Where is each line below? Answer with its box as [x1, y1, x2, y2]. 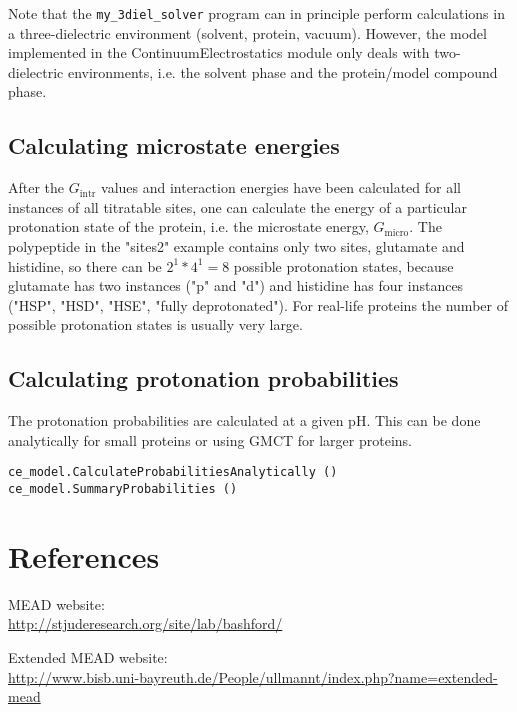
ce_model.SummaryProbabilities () [8, 482, 238, 497]
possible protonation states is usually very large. [8, 314, 303, 335]
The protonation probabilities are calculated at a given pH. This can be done [8, 410, 481, 431]
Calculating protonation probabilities [8, 363, 399, 394]
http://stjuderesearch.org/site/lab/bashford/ [8, 613, 283, 634]
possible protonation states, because [233, 255, 454, 276]
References [8, 535, 160, 576]
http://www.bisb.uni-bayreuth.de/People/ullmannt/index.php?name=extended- [8, 666, 498, 687]
